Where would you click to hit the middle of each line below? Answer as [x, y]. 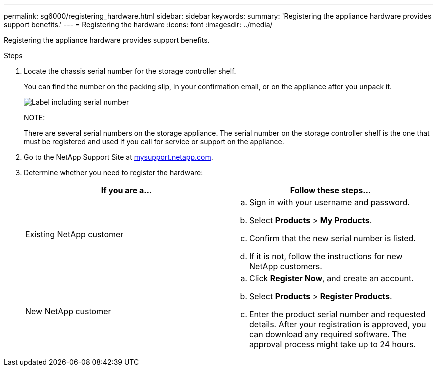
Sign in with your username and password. [330, 202]
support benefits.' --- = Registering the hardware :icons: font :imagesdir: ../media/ [138, 25]
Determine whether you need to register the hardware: [113, 173]
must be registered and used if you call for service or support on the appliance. [154, 142]
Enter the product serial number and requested [337, 314]
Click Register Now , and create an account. [331, 278]
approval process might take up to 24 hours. [333, 344]
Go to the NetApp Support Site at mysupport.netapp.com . [118, 157]
